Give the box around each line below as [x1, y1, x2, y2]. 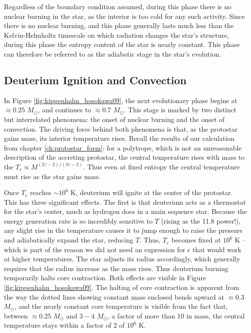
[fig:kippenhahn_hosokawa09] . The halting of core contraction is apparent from [4, 282, 239, 292]
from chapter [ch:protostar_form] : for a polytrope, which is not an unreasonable [4, 142, 242, 152]
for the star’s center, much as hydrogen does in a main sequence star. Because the [4, 206, 247, 216]
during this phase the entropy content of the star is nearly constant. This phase [4, 39, 240, 49]
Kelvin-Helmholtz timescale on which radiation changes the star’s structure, [4, 30, 229, 40]
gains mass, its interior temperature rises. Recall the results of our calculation [4, 133, 235, 143]
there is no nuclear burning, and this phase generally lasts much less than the [4, 20, 234, 30]
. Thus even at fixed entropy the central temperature [83, 161, 240, 171]
